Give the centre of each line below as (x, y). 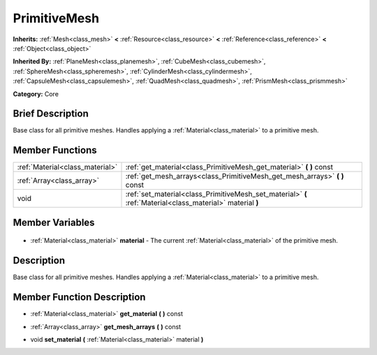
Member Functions (55, 150)
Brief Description (51, 114)
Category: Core (36, 93)
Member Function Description (79, 297)
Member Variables (54, 222)
